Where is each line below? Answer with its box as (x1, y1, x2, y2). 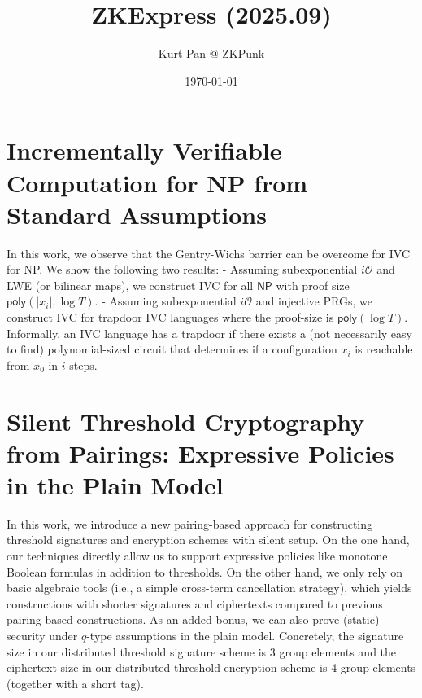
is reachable (355, 340, 413, 358)
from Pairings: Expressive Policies (7, 436, 394, 469)
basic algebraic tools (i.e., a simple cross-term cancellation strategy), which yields (7, 579, 412, 596)
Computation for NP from (7, 165, 308, 199)
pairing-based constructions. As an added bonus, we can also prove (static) (7, 611, 380, 628)
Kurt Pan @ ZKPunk (158, 45, 265, 62)
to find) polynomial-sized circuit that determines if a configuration (7, 340, 337, 358)
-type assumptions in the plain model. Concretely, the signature (86, 627, 404, 644)
